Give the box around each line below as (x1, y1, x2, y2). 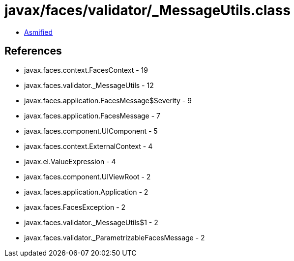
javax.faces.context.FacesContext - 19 (24, 65, 148, 74)
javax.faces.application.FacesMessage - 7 (24, 111, 161, 120)
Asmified (24, 28, 53, 36)
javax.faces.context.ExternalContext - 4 (24, 142, 153, 150)
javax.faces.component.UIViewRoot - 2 (24, 172, 151, 181)
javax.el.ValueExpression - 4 (24, 157, 116, 166)
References (4, 45, 62, 58)
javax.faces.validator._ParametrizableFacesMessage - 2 (24, 233, 205, 242)
